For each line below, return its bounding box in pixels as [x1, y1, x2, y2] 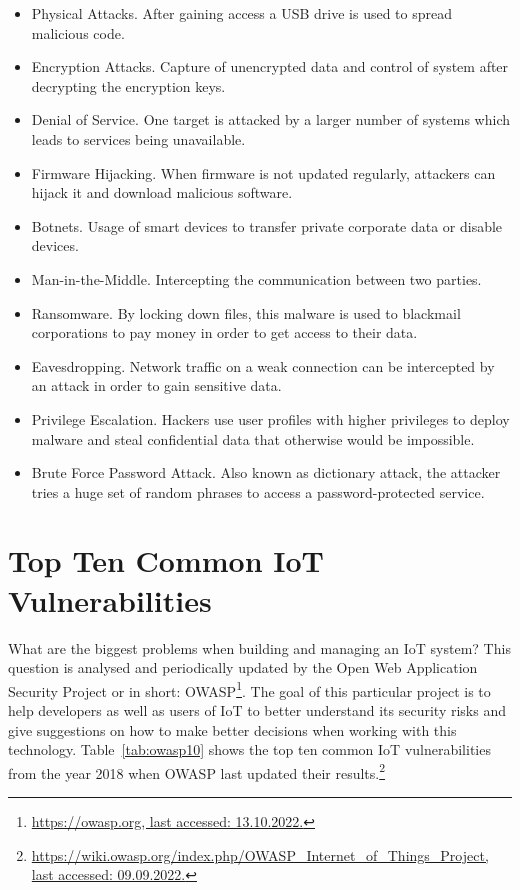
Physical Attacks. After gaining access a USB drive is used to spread [31, 3, 453, 23]
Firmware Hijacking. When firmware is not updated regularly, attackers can [31, 162, 496, 183]
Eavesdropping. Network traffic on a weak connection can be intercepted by [31, 355, 495, 376]
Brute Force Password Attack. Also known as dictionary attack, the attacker [31, 462, 501, 483]
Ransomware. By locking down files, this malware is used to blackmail [31, 302, 461, 323]
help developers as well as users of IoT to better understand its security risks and [8, 700, 506, 721]
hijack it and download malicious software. [31, 182, 293, 203]
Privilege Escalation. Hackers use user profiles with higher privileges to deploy [31, 408, 510, 429]
